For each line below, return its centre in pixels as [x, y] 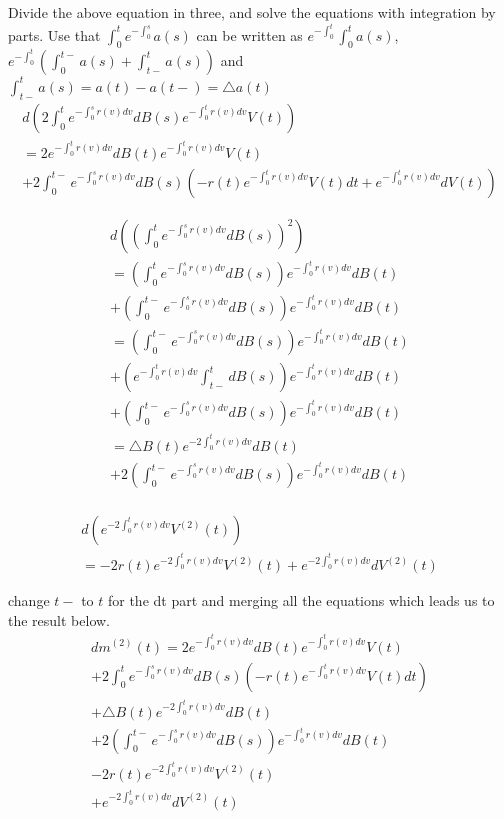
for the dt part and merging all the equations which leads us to [301, 600]
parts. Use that [54, 34]
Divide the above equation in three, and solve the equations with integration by [252, 12]
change [29, 600]
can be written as [249, 34]
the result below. [59, 619]
